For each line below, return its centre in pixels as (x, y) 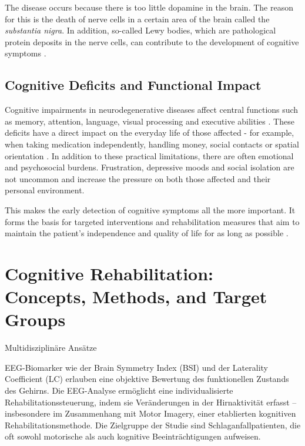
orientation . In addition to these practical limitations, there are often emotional (149, 155)
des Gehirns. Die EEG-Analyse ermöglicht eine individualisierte (119, 390)
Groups (35, 319)
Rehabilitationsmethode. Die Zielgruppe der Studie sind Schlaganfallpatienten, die (153, 425)
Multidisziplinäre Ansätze (51, 348)
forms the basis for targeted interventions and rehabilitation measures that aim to (152, 221)
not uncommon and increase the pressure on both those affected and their (138, 178)
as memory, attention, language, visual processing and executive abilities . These (150, 121)
